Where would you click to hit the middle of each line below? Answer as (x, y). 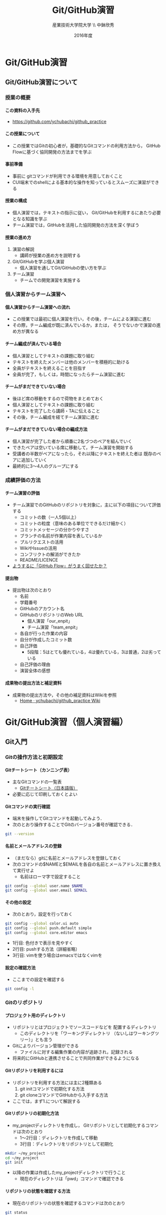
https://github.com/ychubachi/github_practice (59, 121)
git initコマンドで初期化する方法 (52, 1089)
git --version (20, 834)
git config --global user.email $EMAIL (46, 890)
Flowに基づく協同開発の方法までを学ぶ (52, 152)
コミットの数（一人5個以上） (49, 517)
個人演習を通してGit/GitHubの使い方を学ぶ (63, 268)
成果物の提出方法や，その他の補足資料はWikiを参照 (64, 695)
